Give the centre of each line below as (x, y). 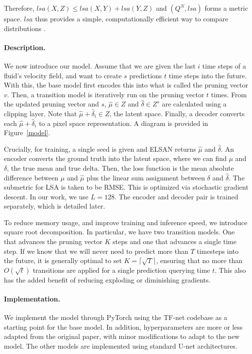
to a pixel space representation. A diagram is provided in (124, 123)
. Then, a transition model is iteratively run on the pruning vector (106, 94)
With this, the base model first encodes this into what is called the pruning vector (126, 85)
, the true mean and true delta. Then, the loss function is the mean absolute (120, 168)
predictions (146, 75)
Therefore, (19, 8)
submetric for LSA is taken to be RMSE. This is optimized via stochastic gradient (126, 187)
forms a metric (226, 8)
